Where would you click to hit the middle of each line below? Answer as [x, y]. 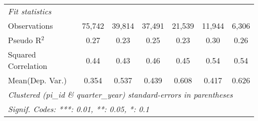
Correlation [28, 66]
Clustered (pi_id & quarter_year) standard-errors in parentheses [121, 94]
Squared [22, 54]
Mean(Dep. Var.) [37, 80]
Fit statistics [30, 11]
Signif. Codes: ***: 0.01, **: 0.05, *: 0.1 [79, 109]
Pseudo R [25, 40]
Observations [31, 26]
